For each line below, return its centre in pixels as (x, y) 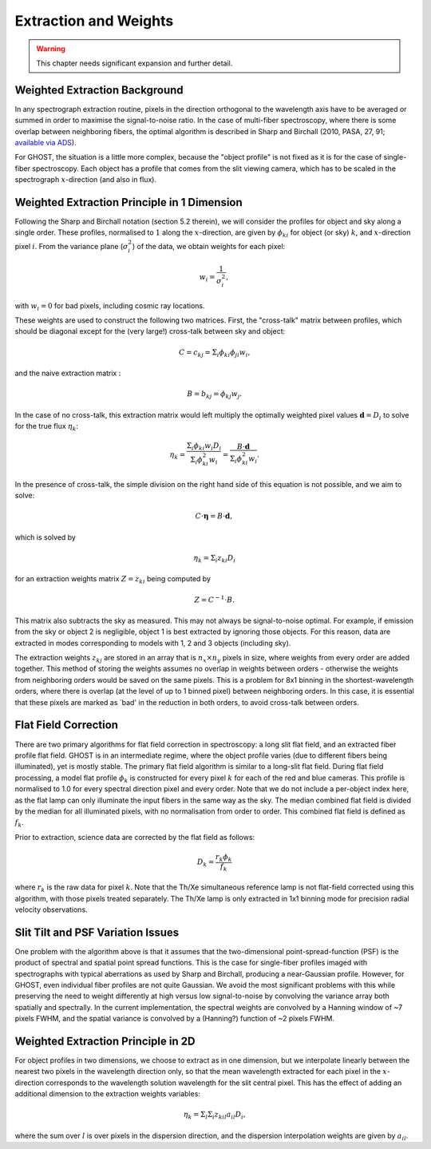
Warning (51, 49)
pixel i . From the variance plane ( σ (71, 246)
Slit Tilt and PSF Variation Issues (97, 932)
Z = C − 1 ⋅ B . (215, 599)
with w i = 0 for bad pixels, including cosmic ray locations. (110, 306)
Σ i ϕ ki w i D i (204, 447)
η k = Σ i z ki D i (214, 559)
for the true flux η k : (47, 427)
